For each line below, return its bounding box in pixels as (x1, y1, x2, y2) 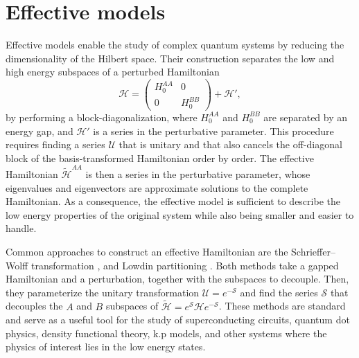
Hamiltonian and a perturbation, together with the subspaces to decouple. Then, (6, 271, 349, 286)
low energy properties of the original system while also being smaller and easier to (6, 207, 354, 222)
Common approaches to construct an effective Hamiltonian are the (6, 244, 288, 258)
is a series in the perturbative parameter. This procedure (93, 123, 334, 138)
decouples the (6, 298, 63, 313)
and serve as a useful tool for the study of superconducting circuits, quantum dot (6, 312, 350, 327)
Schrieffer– (291, 244, 335, 258)
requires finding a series (6, 137, 105, 152)
